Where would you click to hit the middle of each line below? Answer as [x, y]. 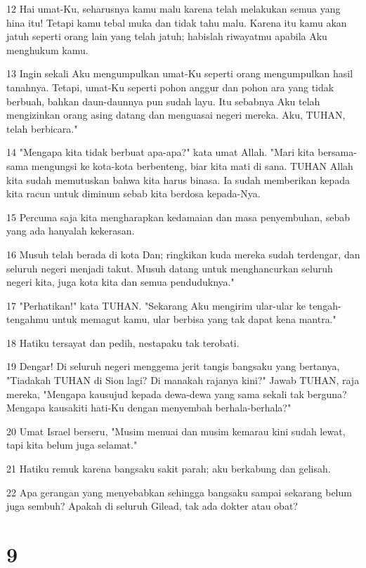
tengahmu [28, 319]
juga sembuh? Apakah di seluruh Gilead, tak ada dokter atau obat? [152, 506]
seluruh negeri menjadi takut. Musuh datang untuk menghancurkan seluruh [170, 268]
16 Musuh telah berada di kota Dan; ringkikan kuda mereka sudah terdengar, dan [183, 254]
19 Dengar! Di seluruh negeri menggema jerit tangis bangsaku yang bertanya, [173, 366]
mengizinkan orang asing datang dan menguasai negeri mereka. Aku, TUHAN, [176, 115]
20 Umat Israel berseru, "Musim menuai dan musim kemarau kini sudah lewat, [176, 431]
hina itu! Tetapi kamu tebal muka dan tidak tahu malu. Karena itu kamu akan [177, 22]
